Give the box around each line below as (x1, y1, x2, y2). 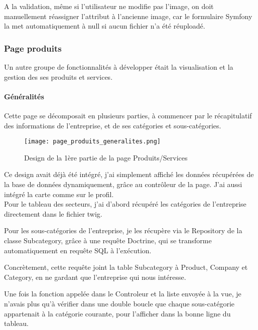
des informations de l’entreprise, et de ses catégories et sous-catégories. (4, 120, 221, 130)
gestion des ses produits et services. (4, 71, 113, 82)
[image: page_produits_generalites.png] (24, 138, 161, 145)
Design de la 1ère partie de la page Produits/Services (24, 152, 188, 162)
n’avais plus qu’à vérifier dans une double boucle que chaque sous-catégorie (4, 298, 235, 308)
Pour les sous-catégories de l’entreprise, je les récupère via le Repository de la (4, 225, 242, 236)
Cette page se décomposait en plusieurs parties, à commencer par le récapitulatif (4, 110, 252, 120)
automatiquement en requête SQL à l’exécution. (4, 245, 152, 255)
